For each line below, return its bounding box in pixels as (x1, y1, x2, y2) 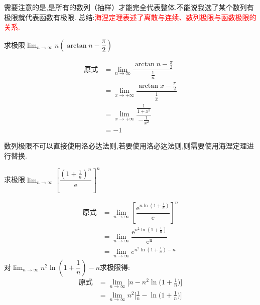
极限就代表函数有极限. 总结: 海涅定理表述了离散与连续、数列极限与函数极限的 (4, 12, 256, 22)
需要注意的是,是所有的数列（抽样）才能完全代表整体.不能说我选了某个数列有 (4, 2, 254, 12)
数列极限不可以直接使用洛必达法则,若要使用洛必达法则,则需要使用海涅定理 (4, 140, 247, 151)
